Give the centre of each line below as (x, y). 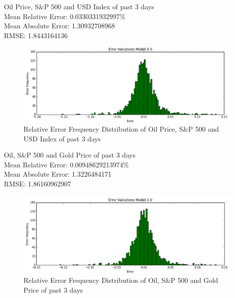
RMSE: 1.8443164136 (36, 35)
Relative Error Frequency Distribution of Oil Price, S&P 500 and (121, 129)
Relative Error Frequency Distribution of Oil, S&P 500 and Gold (121, 280)
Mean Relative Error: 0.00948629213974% (67, 164)
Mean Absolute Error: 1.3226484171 (58, 174)
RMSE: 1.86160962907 (37, 184)
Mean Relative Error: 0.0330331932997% (65, 16)
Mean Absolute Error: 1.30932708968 (59, 26)
